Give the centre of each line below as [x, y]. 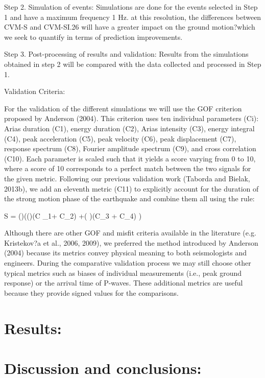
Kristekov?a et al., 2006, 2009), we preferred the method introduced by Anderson [131, 242]
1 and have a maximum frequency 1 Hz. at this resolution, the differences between [133, 17]
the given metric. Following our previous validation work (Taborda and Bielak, [127, 178]
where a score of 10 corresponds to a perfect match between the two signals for [128, 168]
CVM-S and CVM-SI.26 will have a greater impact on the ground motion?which [130, 27]
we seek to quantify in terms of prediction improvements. [93, 37]
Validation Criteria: [35, 91]
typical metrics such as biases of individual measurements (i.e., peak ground [123, 273]
